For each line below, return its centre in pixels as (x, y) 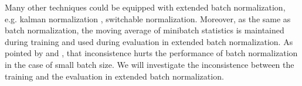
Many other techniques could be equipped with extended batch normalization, (145, 7)
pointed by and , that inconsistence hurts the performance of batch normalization (151, 53)
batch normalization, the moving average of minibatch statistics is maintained (145, 30)
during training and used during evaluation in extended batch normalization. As (149, 41)
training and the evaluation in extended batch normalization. (114, 76)
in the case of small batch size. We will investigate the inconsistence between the (150, 64)
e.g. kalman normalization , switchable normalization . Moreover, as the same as (148, 18)
